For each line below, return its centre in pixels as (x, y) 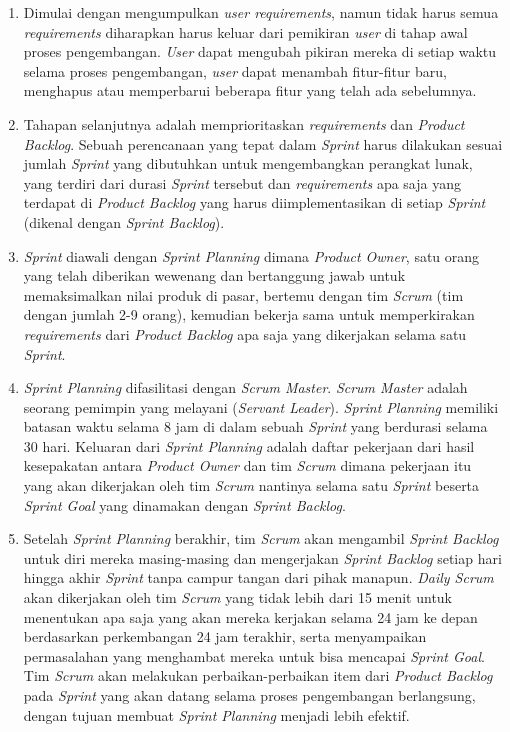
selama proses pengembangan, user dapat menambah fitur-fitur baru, (235, 70)
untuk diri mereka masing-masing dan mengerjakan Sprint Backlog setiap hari (262, 557)
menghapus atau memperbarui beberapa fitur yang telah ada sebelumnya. (250, 90)
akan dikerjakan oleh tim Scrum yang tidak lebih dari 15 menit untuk (238, 597)
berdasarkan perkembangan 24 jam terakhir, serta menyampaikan (225, 636)
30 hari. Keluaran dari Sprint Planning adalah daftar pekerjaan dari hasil (249, 445)
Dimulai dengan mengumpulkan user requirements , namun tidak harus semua (261, 12)
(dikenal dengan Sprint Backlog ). (124, 221)
